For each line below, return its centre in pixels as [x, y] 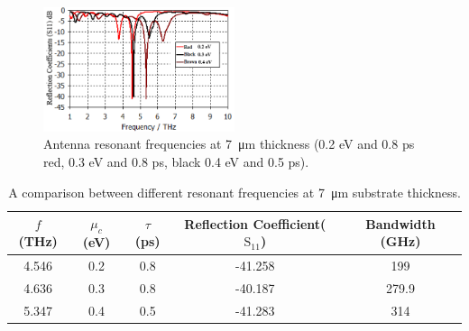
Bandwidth [400, 223]
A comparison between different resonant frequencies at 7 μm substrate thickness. [234, 192]
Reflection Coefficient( [255, 223]
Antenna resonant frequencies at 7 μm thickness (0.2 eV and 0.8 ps [229, 144]
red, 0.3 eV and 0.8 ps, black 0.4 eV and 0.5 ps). [176, 161]
